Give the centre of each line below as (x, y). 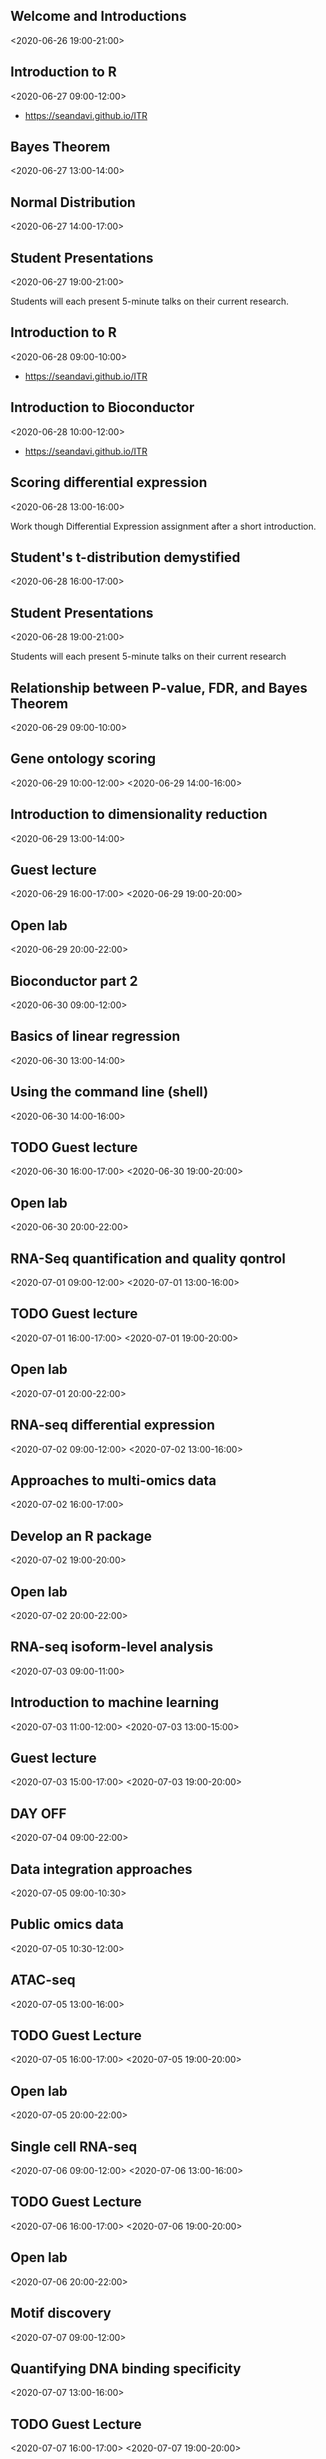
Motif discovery (61, 2313)
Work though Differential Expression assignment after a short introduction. (163, 526)
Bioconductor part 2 (74, 980)
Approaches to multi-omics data (113, 1480)
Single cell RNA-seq (74, 2146)
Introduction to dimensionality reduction (139, 814)
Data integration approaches (101, 1869)
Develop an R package (81, 1535)
